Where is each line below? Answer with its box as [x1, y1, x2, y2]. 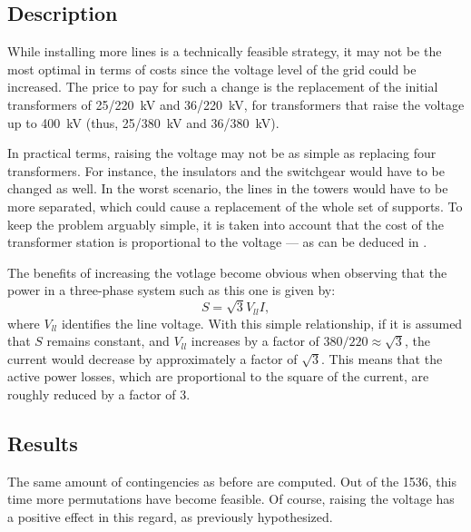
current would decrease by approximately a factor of [7, 349, 298, 368]
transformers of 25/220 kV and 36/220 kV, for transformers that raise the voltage [7, 94, 465, 113]
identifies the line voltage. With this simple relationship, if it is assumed [61, 313, 463, 332]
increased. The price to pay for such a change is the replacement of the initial [7, 77, 438, 96]
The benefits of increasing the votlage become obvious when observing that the [7, 262, 447, 281]
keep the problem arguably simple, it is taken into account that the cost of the [7, 214, 444, 233]
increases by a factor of [191, 331, 319, 350]
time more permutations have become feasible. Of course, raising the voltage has [7, 489, 455, 508]
